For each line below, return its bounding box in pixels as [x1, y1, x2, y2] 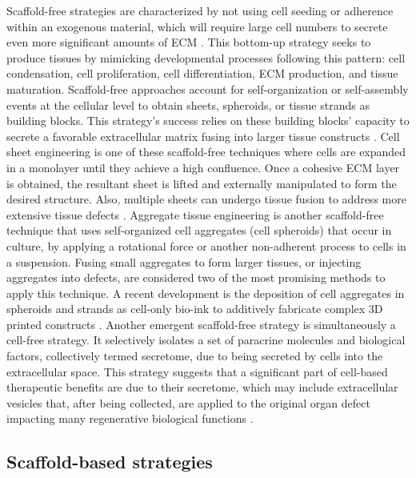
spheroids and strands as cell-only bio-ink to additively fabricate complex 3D [6, 300, 383, 317]
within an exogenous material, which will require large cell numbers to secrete [6, 18, 388, 34]
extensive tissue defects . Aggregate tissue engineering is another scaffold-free [6, 206, 384, 223]
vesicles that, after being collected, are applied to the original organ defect [6, 394, 370, 411]
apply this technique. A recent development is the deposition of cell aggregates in [6, 284, 405, 301]
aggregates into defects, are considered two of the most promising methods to [6, 269, 386, 286]
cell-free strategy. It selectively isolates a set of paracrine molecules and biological [6, 331, 406, 348]
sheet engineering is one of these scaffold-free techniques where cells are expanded [6, 143, 406, 160]
